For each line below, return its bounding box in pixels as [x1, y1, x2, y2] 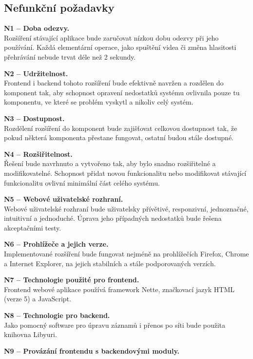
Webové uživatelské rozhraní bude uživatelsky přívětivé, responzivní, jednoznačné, [4, 203, 249, 213]
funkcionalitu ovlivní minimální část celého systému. [4, 177, 160, 188]
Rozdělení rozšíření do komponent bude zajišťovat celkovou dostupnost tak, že [4, 123, 237, 133]
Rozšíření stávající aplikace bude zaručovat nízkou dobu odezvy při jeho [4, 32, 219, 42]
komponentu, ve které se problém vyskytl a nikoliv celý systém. [4, 97, 194, 107]
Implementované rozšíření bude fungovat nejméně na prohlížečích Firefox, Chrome [4, 249, 249, 259]
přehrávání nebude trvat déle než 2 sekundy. [4, 51, 136, 62]
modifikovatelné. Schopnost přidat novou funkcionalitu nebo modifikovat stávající [4, 168, 247, 178]
